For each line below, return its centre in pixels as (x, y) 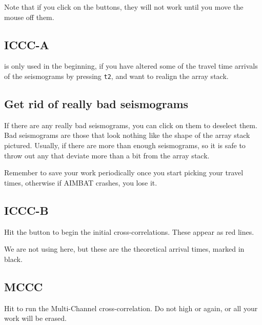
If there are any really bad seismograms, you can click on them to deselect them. (131, 125)
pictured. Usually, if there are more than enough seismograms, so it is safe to (125, 145)
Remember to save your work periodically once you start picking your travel (124, 172)
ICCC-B (26, 210)
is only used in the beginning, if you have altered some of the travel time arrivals (131, 66)
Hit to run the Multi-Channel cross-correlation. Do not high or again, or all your (131, 308)
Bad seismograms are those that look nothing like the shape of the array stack (127, 135)
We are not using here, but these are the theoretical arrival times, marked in (124, 249)
